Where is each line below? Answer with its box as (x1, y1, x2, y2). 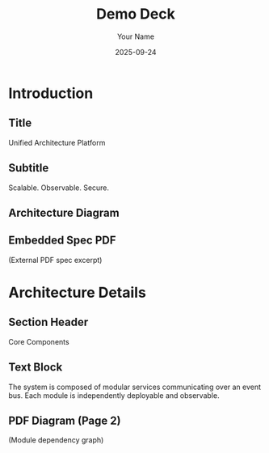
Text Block (8, 361, 63, 375)
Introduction (8, 84, 94, 102)
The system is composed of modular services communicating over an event (8, 382, 261, 392)
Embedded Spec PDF (8, 234, 116, 248)
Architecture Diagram (8, 205, 120, 219)
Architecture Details (8, 283, 147, 302)
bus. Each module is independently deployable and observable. (8, 390, 220, 400)
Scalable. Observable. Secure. (8, 183, 110, 193)
